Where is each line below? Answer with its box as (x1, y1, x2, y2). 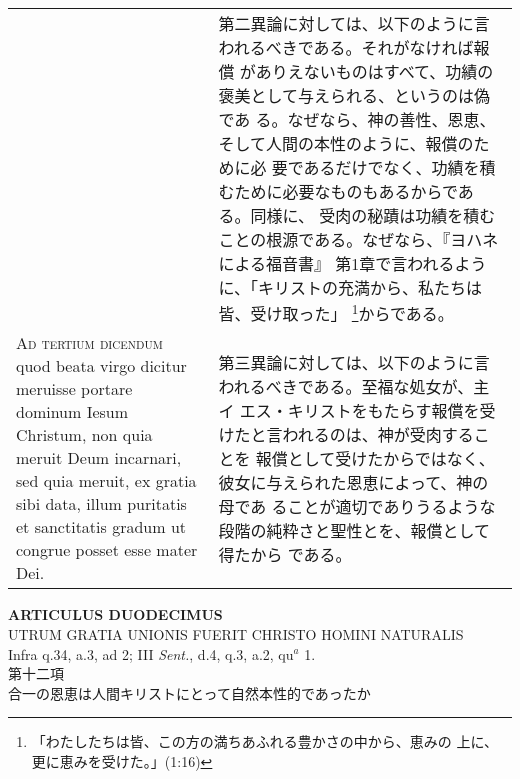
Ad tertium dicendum (16, 331, 163, 355)
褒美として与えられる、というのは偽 (218, 84, 490, 107)
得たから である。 (218, 542, 352, 566)
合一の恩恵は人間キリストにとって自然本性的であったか (8, 682, 371, 703)
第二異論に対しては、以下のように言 (218, 12, 490, 35)
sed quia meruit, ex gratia (16, 469, 197, 493)
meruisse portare (16, 377, 133, 401)
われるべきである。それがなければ (218, 36, 474, 59)
